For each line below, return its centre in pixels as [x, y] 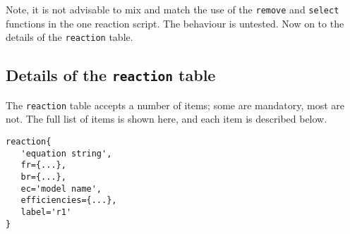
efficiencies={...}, [69, 201]
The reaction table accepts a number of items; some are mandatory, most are [175, 105]
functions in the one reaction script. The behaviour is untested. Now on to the [175, 23]
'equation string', [66, 153]
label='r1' [46, 212]
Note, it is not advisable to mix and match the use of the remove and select [173, 9]
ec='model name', [61, 189]
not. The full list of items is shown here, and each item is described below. [167, 119]
